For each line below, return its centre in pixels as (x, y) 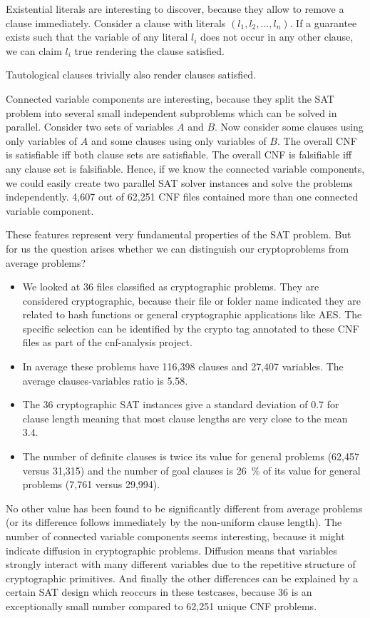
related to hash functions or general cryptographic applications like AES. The (192, 314)
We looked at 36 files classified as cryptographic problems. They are (171, 287)
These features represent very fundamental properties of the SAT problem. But (179, 234)
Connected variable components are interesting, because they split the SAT (170, 98)
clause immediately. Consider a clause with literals (116, 22)
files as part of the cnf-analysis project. (107, 342)
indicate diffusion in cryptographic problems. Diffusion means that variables (171, 550)
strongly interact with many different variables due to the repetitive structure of (181, 564)
